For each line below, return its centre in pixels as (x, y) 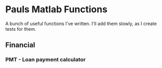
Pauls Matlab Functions (57, 9)
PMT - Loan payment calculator (46, 60)
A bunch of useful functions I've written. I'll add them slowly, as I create (81, 24)
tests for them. (21, 29)
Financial (20, 45)
